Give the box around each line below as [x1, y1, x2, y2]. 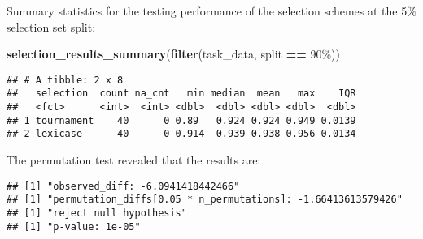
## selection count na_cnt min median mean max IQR [7, 87, 356, 100]
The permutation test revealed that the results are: [7, 152, 261, 169]
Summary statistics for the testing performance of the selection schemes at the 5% [7, 2, 416, 19]
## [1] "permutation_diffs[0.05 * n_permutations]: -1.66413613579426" [7, 194, 403, 206]
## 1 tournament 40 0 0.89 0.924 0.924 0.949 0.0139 [7, 114, 356, 126]
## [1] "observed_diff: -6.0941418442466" [7, 180, 240, 192]
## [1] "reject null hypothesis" [7, 207, 187, 219]
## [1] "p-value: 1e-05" [7, 220, 141, 233]
